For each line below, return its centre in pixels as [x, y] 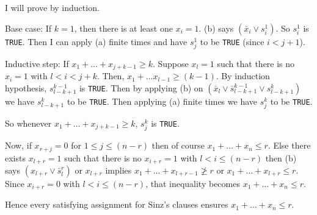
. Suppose [170, 63]
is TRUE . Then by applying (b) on [141, 87]
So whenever [28, 123]
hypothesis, [26, 87]
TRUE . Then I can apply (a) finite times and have [96, 41]
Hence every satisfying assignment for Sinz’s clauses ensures [117, 204]
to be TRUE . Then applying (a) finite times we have [162, 101]
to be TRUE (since [232, 41]
